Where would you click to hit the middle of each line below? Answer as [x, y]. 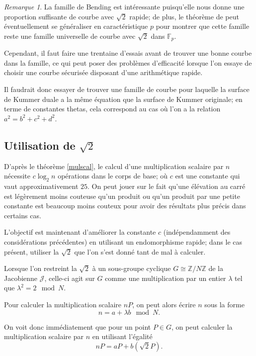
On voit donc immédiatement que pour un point [78, 326]
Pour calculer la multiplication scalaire [63, 304]
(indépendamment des [197, 232]
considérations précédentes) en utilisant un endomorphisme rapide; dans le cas [123, 241]
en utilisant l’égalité [122, 336]
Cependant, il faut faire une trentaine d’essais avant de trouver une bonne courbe [128, 53]
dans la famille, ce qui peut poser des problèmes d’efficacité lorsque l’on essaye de [128, 62]
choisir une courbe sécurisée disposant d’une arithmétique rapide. [103, 72]
